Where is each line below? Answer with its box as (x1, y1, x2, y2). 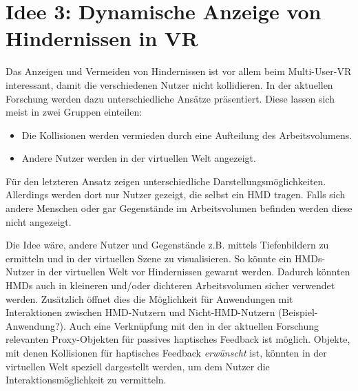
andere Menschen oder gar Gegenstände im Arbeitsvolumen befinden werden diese (6, 201, 352, 215)
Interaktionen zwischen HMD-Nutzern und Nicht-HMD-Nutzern (6, 305, 275, 319)
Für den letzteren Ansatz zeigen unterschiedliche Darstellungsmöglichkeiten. (6, 173, 326, 188)
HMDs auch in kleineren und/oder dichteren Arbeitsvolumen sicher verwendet (6, 278, 335, 293)
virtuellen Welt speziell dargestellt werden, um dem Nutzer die (6, 359, 270, 373)
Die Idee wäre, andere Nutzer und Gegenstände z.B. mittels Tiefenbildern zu (6, 237, 329, 252)
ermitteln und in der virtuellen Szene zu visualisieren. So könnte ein (6, 251, 292, 265)
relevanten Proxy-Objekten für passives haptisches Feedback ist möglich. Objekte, (6, 332, 350, 346)
